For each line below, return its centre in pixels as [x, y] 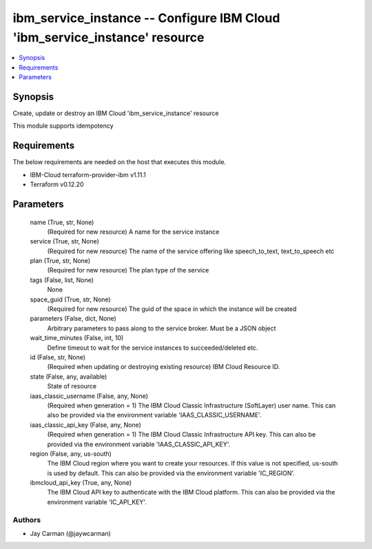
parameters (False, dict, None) [73, 319]
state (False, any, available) [69, 377]
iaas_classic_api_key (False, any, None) [85, 425]
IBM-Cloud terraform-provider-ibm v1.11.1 [88, 174]
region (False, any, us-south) [71, 453]
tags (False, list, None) [62, 280]
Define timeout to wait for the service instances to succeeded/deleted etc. [153, 348]
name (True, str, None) [62, 222]
